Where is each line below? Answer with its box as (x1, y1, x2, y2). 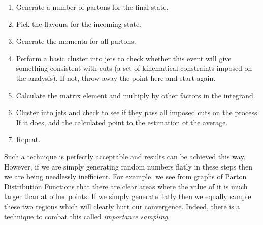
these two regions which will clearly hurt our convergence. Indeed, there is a (4, 201, 240, 211)
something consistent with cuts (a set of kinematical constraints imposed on (16, 63, 252, 73)
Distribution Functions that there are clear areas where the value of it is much (4, 181, 248, 191)
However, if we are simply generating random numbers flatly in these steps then (4, 161, 252, 172)
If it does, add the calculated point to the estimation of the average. (16, 117, 228, 127)
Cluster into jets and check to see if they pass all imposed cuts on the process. (16, 107, 259, 118)
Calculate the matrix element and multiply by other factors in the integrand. (16, 90, 255, 100)
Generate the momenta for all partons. (16, 36, 136, 46)
